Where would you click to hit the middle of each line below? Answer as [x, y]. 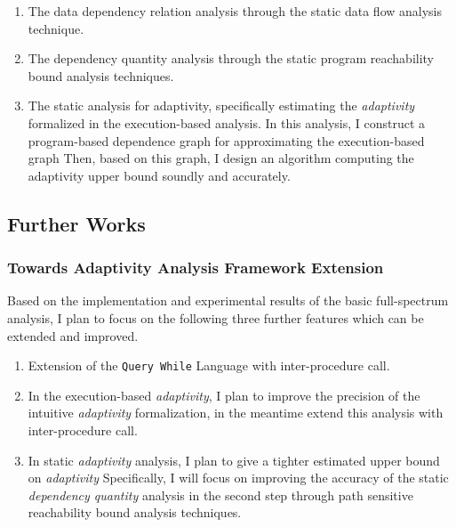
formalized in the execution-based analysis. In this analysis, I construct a [227, 122]
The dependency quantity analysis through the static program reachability [231, 58]
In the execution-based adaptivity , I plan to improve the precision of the [224, 395]
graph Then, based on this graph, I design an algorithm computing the [221, 158]
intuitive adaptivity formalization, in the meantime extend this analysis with [236, 413]
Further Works [76, 223]
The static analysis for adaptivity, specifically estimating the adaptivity [221, 105]
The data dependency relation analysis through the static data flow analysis [235, 11]
